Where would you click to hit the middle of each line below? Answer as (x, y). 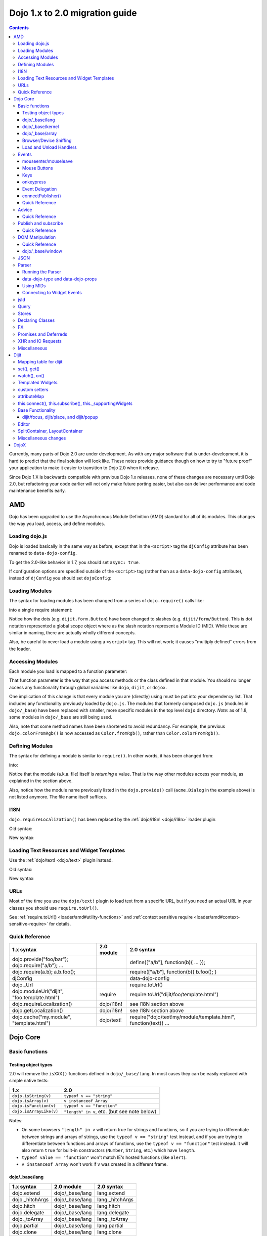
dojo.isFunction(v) (34, 1106)
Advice (25, 210)
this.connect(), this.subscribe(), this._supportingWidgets (75, 403)
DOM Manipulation (37, 237)
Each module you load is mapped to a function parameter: (68, 671)
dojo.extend (26, 1193)
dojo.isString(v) (32, 1096)
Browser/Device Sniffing (47, 140)
